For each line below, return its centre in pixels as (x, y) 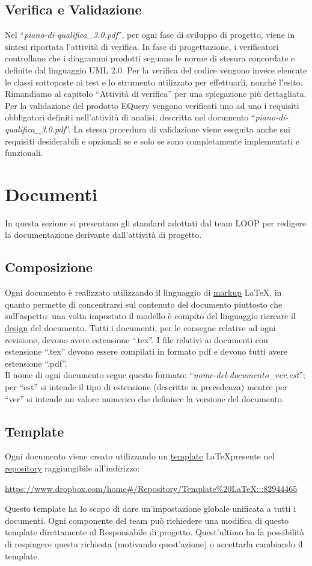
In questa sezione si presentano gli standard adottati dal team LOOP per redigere (156, 222)
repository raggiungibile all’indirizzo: (72, 468)
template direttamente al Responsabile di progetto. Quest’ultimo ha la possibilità (155, 532)
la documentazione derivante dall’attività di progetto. (103, 235)
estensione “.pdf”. (36, 363)
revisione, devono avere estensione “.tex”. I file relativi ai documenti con (136, 339)
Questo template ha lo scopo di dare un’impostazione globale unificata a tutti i (151, 508)
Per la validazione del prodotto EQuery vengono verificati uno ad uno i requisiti (152, 105)
